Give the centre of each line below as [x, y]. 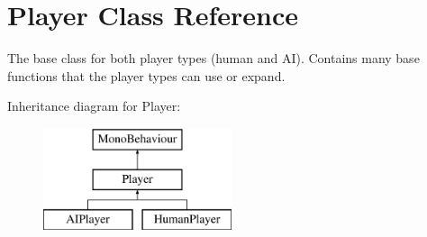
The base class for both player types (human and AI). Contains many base [213, 58]
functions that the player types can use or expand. [146, 75]
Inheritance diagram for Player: [94, 106]
